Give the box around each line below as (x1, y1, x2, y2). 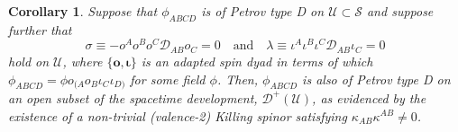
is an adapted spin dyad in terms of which (141, 51, 373, 70)
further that (8, 20, 72, 39)
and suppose (366, 2, 434, 20)
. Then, (216, 69, 259, 88)
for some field (130, 69, 206, 88)
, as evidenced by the (312, 88, 426, 107)
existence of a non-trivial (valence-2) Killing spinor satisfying (8, 106, 347, 125)
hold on (8, 51, 50, 70)
